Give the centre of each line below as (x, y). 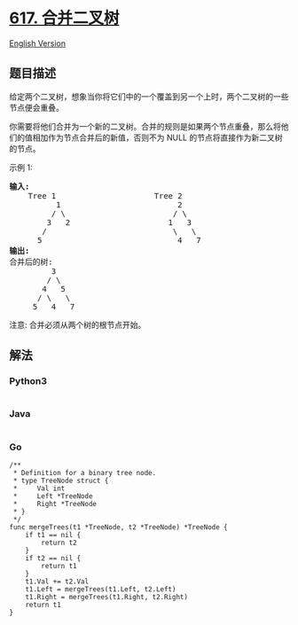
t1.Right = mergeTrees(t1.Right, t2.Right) (107, 598)
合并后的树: (31, 262)
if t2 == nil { (53, 559)
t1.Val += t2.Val (57, 582)
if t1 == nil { (53, 535)
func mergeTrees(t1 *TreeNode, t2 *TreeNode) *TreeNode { (118, 527)
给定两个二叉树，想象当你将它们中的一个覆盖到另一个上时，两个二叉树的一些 (149, 96)
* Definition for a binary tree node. (85, 473)
